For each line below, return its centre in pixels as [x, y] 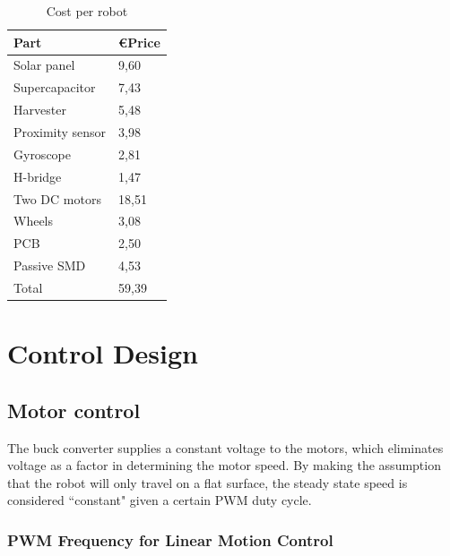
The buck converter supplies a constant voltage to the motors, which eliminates [225, 447]
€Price [139, 42]
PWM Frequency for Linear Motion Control [170, 539]
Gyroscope [42, 154]
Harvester [40, 110]
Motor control [74, 410]
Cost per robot [87, 11]
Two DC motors [57, 198]
